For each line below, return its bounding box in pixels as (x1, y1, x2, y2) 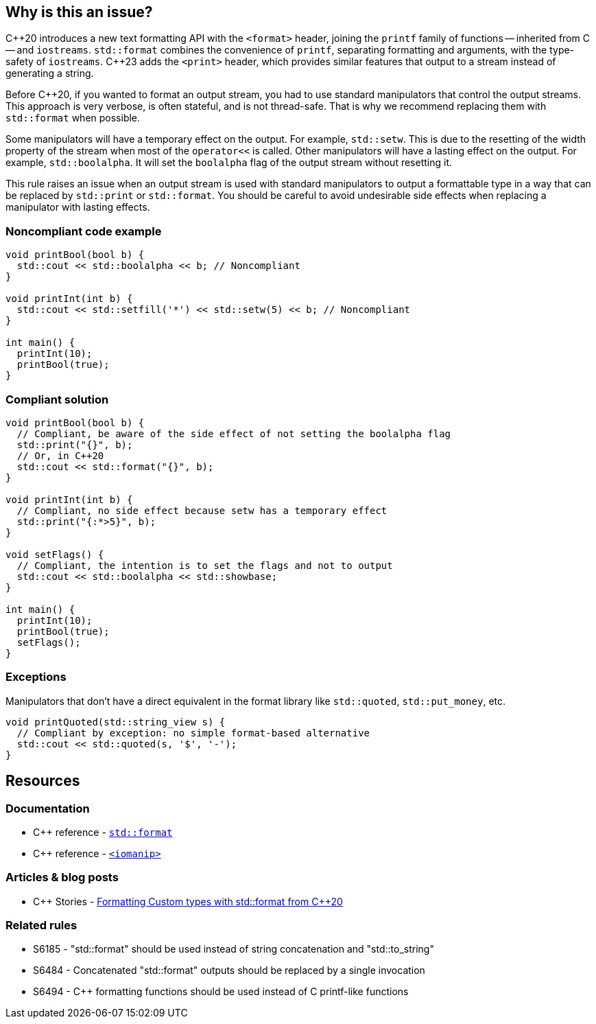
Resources (5, 772, 80, 790)
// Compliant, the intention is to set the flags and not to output (16, 559, 393, 571)
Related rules (5, 918, 78, 933)
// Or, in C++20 (16, 450, 104, 461)
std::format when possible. (5, 112, 141, 124)
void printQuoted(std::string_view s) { (5, 716, 226, 728)
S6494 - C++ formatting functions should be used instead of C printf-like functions (33, 986, 409, 998)
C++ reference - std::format (33, 826, 173, 838)
